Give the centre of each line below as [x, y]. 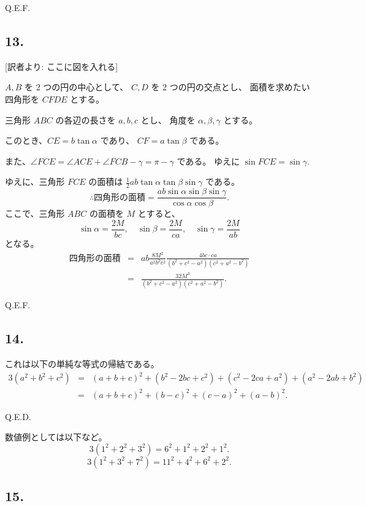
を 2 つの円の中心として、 [77, 87]
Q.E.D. [18, 416]
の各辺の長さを [86, 119]
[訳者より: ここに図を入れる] [62, 66]
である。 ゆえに [208, 161]
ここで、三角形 [35, 213]
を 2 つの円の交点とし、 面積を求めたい [231, 87]
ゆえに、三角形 [35, 181]
